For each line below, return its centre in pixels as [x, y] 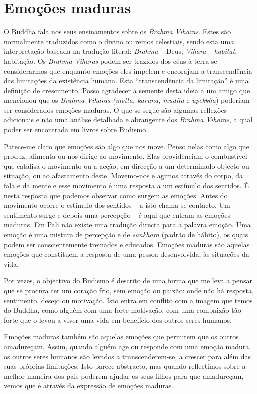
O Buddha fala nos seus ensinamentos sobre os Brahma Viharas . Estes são [118, 32]
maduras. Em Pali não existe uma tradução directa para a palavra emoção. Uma [127, 225]
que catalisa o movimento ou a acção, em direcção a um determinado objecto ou [127, 166]
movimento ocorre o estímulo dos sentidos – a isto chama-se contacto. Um [117, 205]
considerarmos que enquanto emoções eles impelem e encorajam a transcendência [128, 71]
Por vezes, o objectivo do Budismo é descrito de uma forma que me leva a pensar [128, 281]
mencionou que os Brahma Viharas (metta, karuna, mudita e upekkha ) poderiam [127, 100]
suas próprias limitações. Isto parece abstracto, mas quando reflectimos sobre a [125, 366]
